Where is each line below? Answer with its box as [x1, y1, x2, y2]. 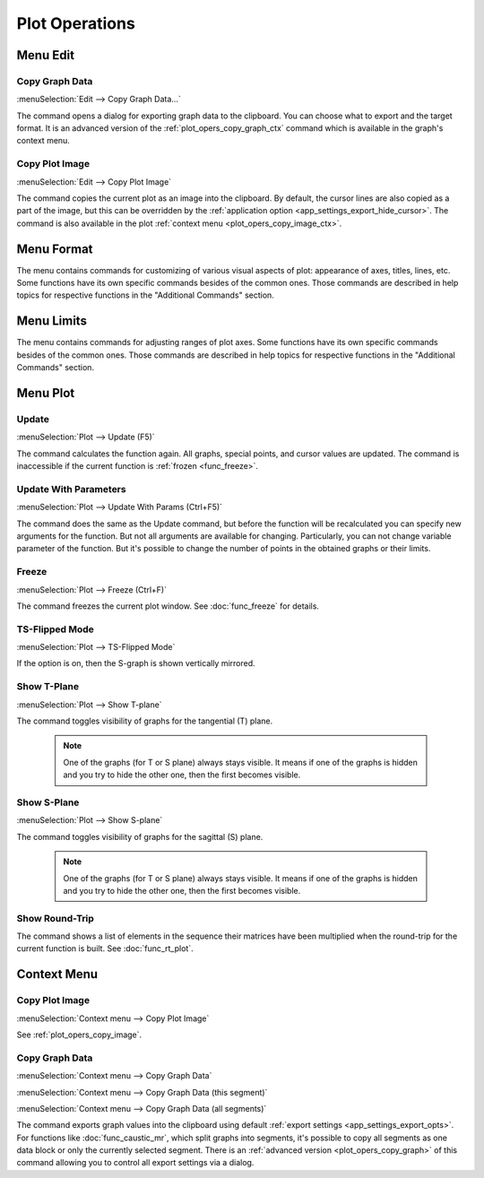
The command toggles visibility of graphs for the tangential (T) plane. [16, 715, 273, 726]
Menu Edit [16, 48, 75, 63]
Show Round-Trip [16, 912, 94, 924]
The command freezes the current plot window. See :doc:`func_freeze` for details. [16, 601, 320, 611]
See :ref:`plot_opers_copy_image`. [16, 1029, 143, 1040]
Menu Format [16, 241, 93, 256]
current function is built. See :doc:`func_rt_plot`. [16, 943, 194, 954]
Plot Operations [16, 13, 136, 33]
